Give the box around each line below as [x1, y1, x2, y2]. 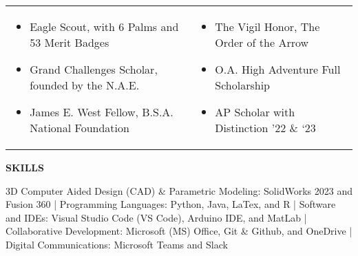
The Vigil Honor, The [215, 19, 320, 34]
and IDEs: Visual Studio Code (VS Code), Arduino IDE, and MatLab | [6, 210, 307, 224]
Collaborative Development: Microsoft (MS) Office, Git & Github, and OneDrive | [6, 224, 352, 238]
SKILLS [6, 160, 44, 174]
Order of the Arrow [215, 34, 309, 50]
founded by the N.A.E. [30, 77, 140, 93]
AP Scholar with [215, 104, 295, 120]
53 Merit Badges [30, 34, 109, 50]
